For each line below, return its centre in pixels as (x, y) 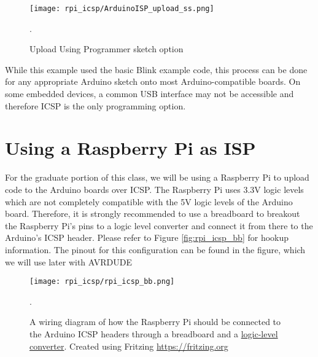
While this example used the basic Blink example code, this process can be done (156, 69)
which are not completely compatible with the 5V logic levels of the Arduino (149, 201)
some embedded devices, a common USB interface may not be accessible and (149, 94)
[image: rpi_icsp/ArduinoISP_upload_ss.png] (122, 9)
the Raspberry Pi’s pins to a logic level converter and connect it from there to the (159, 225)
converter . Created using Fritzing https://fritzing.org (129, 346)
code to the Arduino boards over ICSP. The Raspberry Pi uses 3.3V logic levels (154, 189)
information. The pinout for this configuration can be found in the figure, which (155, 249)
